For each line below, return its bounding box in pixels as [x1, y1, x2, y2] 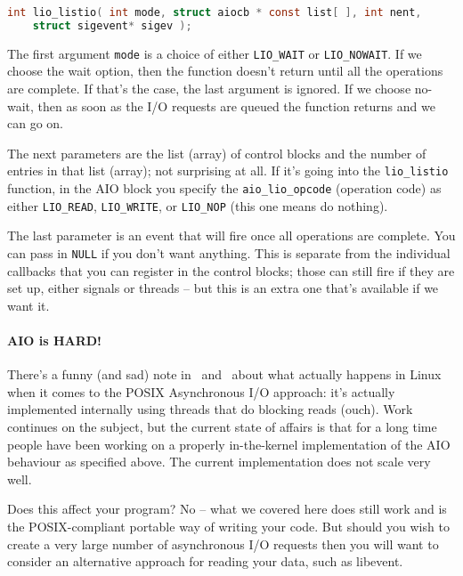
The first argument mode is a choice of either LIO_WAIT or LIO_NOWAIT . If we [7, 44, 422, 62]
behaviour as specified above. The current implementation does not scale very [7, 452, 431, 471]
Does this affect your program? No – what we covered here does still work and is [7, 499, 447, 518]
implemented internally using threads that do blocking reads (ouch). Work [7, 400, 413, 418]
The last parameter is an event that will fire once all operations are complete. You [7, 226, 456, 245]
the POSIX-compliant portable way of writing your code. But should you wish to [7, 516, 450, 535]
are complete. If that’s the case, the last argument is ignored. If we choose [7, 79, 411, 97]
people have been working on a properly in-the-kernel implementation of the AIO [7, 434, 451, 453]
